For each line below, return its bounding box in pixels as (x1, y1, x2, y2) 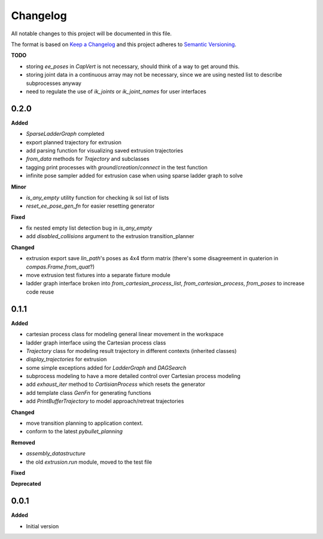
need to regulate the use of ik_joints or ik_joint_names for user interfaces (26, 87, 206, 95)
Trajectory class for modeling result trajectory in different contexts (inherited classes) (26, 347, 237, 354)
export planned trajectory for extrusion (26, 138, 122, 146)
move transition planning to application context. (26, 419, 144, 427)
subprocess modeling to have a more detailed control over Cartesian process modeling (26, 373, 240, 380)
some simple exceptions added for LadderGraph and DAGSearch (26, 364, 187, 371)
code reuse (26, 288, 54, 296)
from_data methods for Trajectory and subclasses (26, 156, 150, 163)
